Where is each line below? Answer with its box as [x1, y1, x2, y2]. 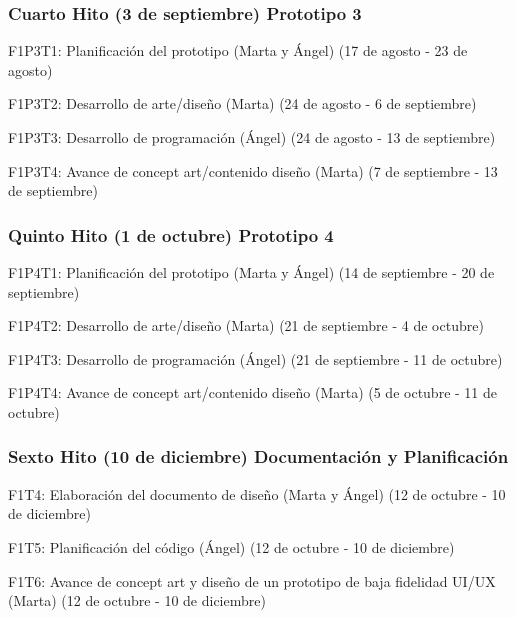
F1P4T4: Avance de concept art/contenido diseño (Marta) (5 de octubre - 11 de [8, 382, 498, 403]
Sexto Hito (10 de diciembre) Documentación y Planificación [8, 444, 509, 469]
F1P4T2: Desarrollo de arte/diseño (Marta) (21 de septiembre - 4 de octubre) [8, 315, 484, 336]
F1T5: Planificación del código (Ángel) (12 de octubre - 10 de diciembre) [8, 536, 455, 557]
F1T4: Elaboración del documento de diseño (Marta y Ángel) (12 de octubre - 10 [8, 483, 506, 504]
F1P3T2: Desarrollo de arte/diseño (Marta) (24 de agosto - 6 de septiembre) [8, 93, 477, 114]
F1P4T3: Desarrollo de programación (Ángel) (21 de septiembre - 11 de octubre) [8, 348, 503, 369]
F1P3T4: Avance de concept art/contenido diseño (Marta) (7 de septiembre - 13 [8, 160, 498, 181]
